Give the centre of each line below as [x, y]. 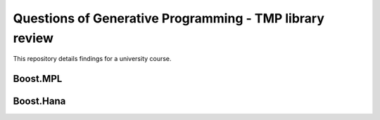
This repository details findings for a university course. [92, 59]
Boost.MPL [38, 79]
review [33, 38]
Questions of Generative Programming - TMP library [169, 18]
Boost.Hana [39, 101]
